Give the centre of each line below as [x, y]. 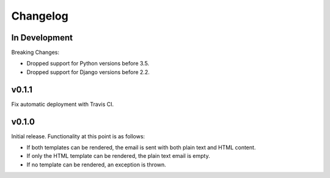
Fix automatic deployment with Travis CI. [63, 104]
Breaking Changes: [35, 53]
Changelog [40, 16]
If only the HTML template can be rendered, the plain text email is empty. [118, 156]
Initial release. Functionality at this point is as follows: [78, 136]
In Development [42, 38]
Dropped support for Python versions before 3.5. [88, 64]
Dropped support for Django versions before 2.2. [88, 72]
